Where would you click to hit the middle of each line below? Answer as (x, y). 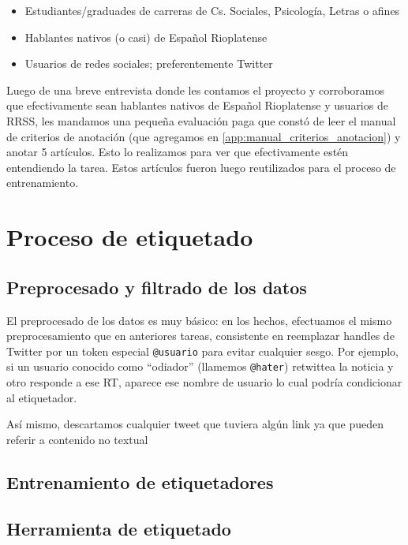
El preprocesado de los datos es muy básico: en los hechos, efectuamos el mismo (199, 320)
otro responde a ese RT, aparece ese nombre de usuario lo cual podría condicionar (204, 382)
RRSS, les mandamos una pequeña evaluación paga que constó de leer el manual (201, 120)
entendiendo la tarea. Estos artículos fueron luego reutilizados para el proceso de (201, 167)
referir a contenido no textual (77, 439)
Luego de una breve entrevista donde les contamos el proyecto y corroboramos (196, 90)
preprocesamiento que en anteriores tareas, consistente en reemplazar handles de (200, 336)
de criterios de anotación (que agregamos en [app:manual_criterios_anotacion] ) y (204, 136)
